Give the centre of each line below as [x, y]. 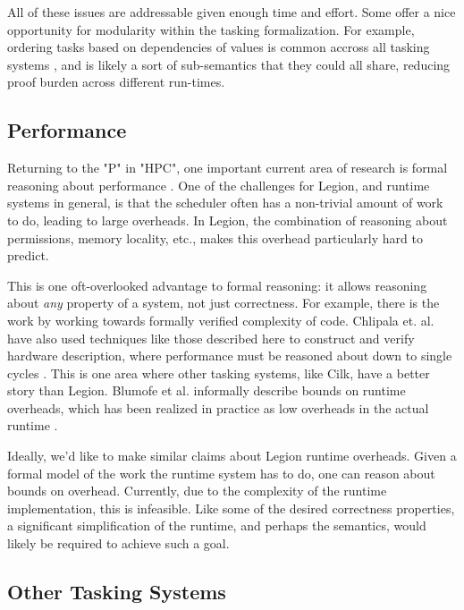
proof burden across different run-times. [116, 82]
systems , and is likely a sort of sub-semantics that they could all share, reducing [229, 64]
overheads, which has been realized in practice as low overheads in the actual [218, 407]
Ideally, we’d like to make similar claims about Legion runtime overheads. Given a [232, 456]
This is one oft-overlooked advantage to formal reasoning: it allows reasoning [217, 285]
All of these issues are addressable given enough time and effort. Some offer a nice [232, 12]
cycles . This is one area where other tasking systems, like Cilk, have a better [219, 373]
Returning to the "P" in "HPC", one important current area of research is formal [228, 168]
